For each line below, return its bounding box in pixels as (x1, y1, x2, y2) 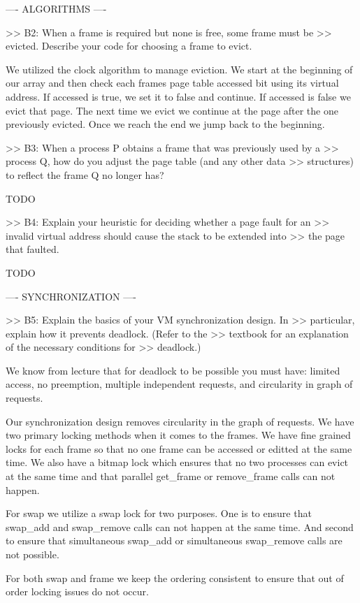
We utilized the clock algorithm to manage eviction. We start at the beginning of (6, 61, 353, 76)
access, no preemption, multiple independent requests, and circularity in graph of (6, 377, 353, 391)
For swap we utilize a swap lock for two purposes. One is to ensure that (6, 506, 312, 521)
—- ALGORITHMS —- (6, 1, 107, 15)
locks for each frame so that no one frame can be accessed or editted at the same (6, 441, 352, 456)
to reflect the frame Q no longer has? (6, 167, 164, 182)
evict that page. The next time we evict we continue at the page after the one (6, 103, 338, 117)
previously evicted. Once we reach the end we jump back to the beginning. (6, 117, 325, 131)
